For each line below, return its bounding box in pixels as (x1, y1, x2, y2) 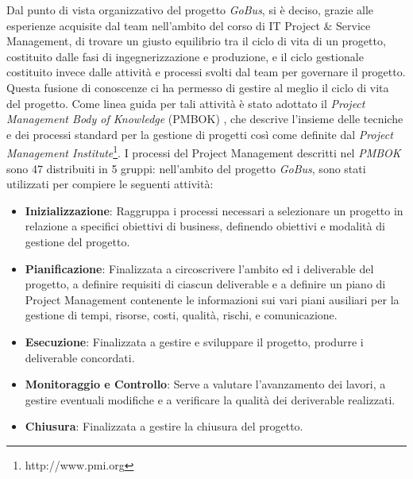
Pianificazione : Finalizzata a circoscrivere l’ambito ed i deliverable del (25, 260, 374, 276)
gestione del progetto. (25, 233, 130, 249)
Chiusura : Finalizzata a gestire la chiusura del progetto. (25, 418, 303, 435)
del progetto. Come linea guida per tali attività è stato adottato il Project (6, 95, 365, 111)
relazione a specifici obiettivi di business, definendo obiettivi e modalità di (25, 218, 385, 234)
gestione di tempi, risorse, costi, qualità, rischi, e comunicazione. (25, 307, 338, 323)
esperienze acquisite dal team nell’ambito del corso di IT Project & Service (6, 17, 371, 33)
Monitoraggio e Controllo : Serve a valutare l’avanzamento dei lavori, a (25, 376, 386, 392)
